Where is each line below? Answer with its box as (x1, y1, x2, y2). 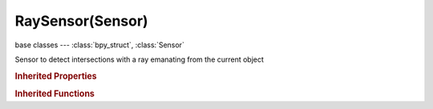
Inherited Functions (14, 88, 95, 99)
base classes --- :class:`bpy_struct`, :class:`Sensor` (14, 40, 184, 50)
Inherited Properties (14, 71, 98, 82)
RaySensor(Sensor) (14, 12, 148, 30)
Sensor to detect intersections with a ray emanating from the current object (14, 54, 265, 64)
